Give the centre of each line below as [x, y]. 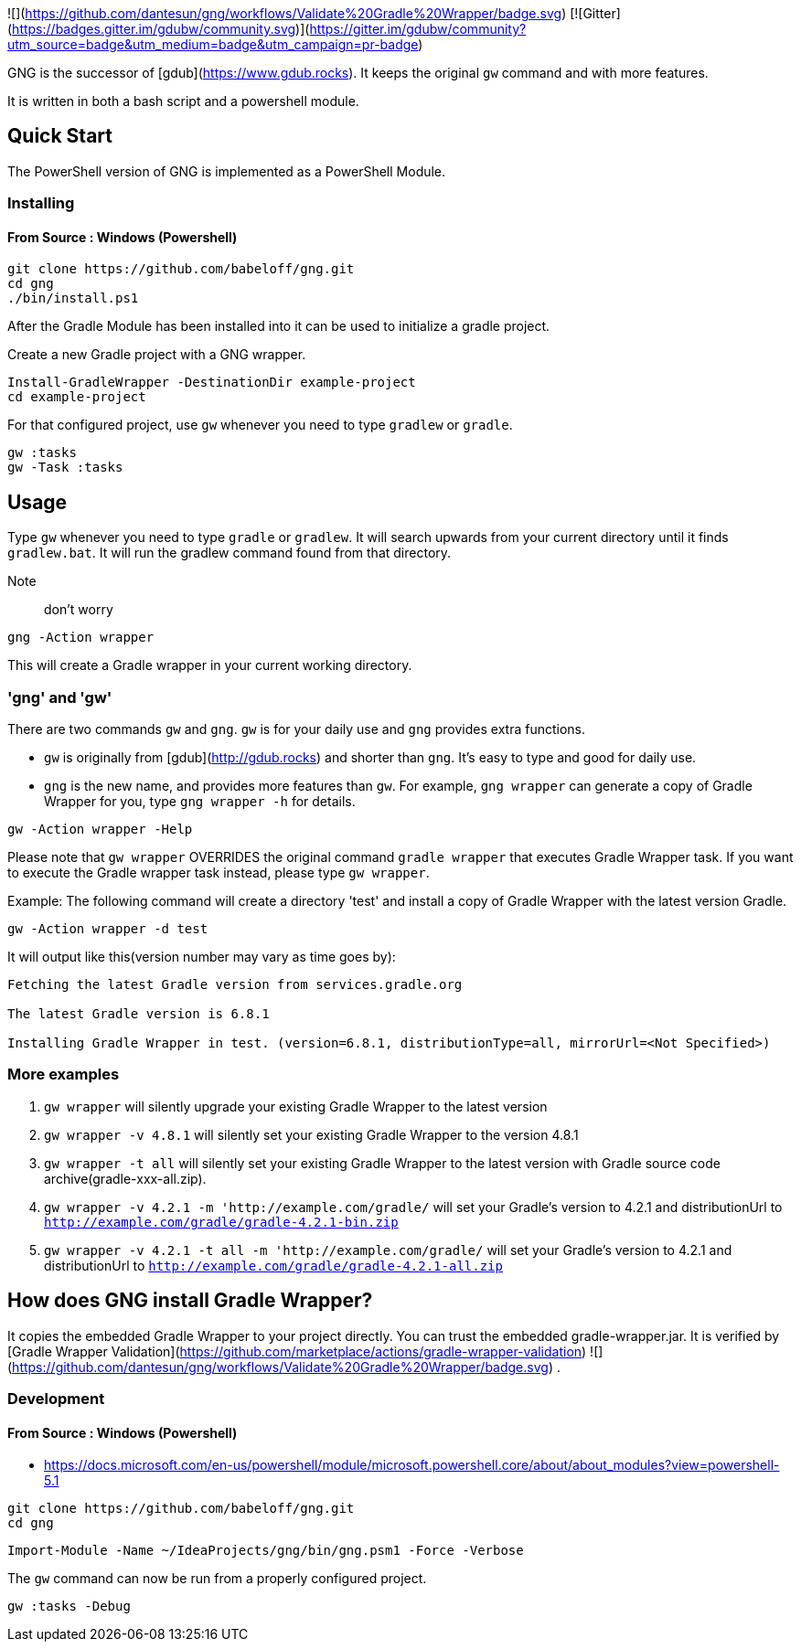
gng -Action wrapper [81, 638]
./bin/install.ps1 [73, 298]
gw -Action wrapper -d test [108, 929]
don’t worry [79, 610]
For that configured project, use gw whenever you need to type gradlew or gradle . [260, 425]
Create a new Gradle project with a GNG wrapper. [157, 355]
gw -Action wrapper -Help [100, 830]
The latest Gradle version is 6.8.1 [139, 1014]
